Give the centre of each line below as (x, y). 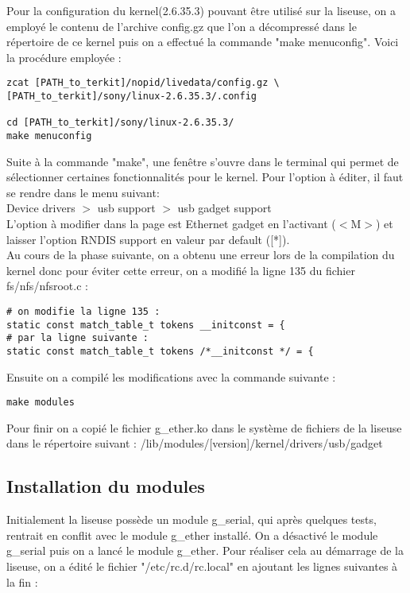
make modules (41, 403)
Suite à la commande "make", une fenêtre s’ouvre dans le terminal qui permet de (203, 161)
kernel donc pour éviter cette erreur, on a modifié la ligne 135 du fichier (181, 270)
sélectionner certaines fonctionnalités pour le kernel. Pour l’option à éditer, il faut (205, 177)
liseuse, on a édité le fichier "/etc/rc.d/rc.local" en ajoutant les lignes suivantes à (202, 566)
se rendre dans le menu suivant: (83, 192)
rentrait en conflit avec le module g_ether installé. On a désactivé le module (192, 535)
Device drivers (41, 208)
